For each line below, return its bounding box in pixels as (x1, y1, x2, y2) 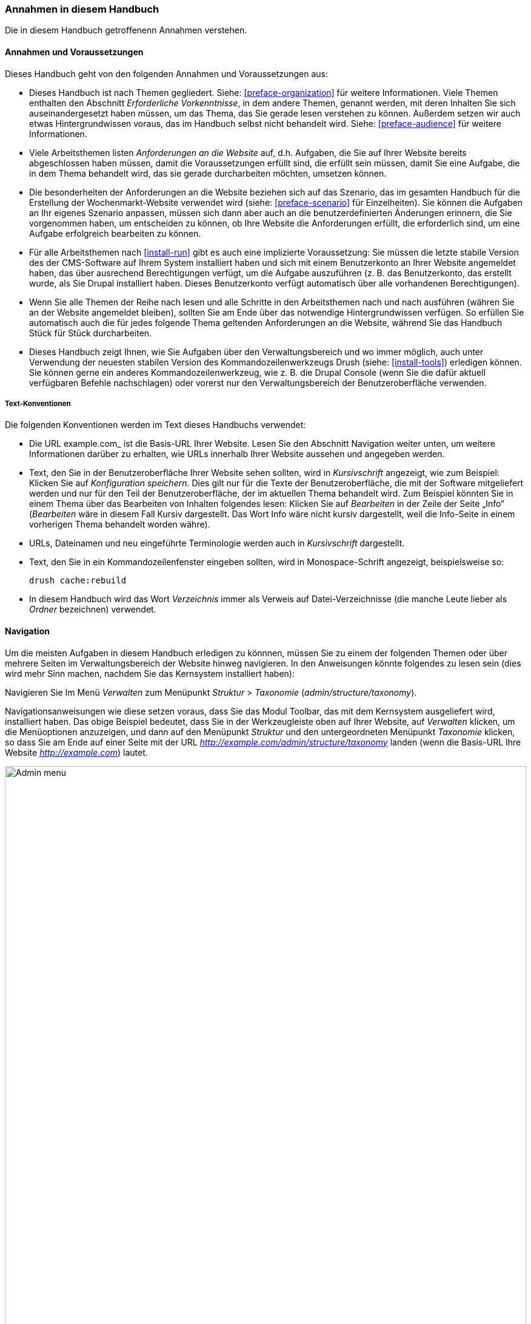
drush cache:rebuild (29, 575, 127, 586)
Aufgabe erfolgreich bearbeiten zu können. (29, 228, 201, 239)
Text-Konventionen (5, 399, 71, 408)
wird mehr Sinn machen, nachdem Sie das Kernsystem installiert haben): (5, 668, 295, 679)
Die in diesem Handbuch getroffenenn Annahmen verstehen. (5, 25, 247, 36)
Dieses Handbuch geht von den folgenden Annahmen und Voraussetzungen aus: (5, 68, 329, 79)
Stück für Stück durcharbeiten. (29, 327, 152, 338)
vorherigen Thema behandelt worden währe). (29, 519, 210, 530)
